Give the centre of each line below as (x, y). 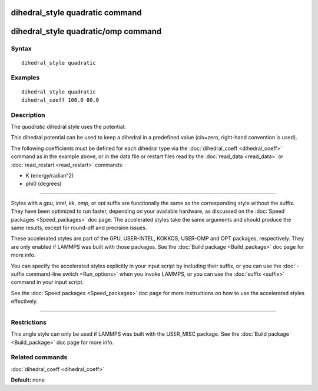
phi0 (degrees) (44, 184)
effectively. (24, 301)
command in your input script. (47, 282)
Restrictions (29, 322)
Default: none (28, 380)
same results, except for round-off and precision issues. (79, 228)
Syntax (21, 49)
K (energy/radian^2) (50, 176)
